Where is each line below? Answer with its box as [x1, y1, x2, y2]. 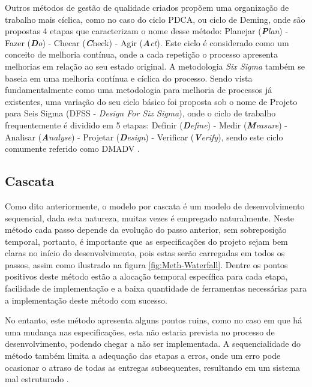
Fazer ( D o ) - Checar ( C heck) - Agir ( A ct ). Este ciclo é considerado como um [5, 36, 289, 49]
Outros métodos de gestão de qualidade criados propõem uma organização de [5, 1, 289, 13]
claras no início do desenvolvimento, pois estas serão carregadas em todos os [5, 247, 285, 259]
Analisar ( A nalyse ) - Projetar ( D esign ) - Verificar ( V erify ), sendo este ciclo [5, 130, 283, 143]
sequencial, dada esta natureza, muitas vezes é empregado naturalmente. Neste [5, 211, 294, 224]
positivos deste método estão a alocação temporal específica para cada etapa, [5, 270, 288, 283]
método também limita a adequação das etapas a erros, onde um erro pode [5, 349, 281, 362]
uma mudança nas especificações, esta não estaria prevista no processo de [5, 325, 275, 338]
